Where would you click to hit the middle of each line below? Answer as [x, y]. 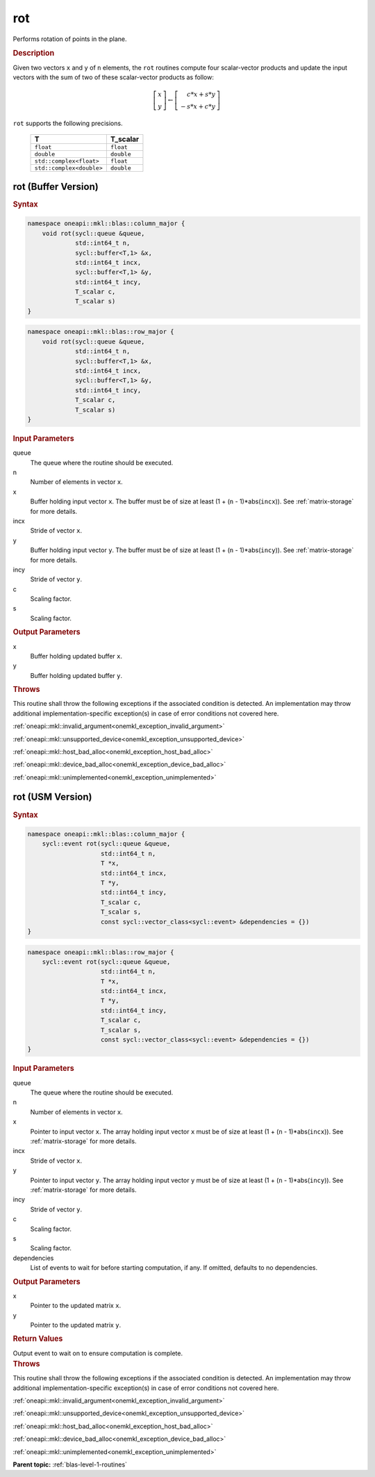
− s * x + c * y [198, 107]
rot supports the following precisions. [68, 123]
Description [34, 54]
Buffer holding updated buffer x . [76, 656]
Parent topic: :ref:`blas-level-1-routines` [70, 1464]
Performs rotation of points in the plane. [70, 39]
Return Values [38, 1339]
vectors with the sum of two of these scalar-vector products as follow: [114, 77]
